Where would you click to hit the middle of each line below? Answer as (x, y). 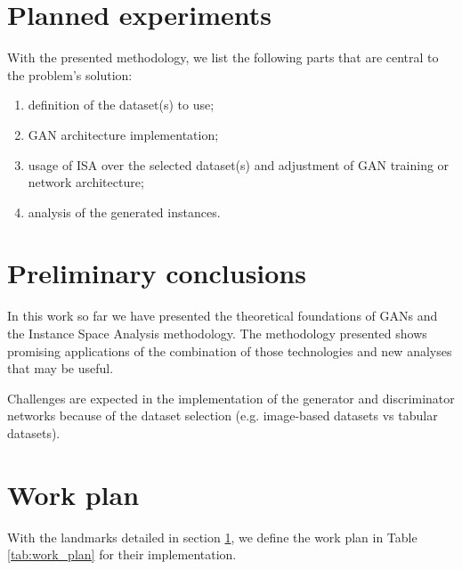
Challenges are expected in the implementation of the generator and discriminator (231, 398)
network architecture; (86, 182)
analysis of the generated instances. (124, 212)
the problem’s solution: (70, 74)
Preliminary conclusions (157, 273)
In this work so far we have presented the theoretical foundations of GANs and (223, 316)
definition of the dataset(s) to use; (121, 105)
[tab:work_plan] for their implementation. (122, 554)
